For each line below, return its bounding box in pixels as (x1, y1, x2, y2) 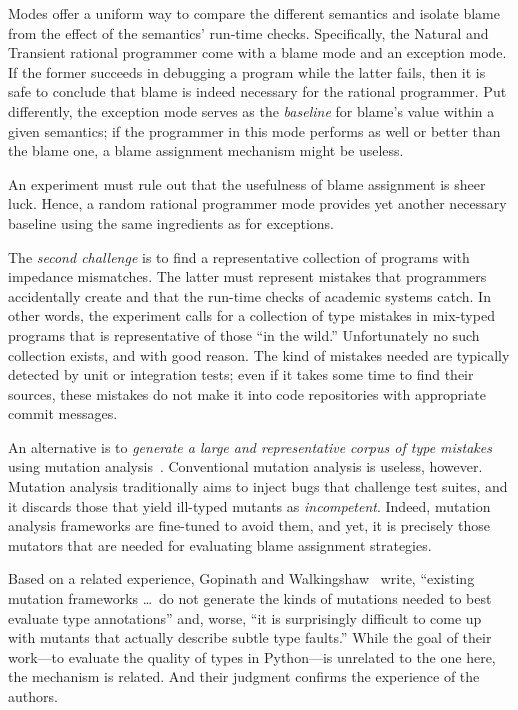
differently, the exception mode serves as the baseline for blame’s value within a (8, 100, 495, 121)
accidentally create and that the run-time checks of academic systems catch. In (8, 285, 491, 306)
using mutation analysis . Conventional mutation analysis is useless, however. (8, 456, 483, 477)
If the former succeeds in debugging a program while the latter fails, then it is (8, 61, 486, 82)
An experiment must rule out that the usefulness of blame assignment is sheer (8, 173, 486, 194)
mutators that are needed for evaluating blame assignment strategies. (8, 534, 432, 555)
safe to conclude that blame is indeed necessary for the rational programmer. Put (8, 81, 507, 102)
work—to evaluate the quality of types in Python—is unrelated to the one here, (8, 646, 496, 667)
